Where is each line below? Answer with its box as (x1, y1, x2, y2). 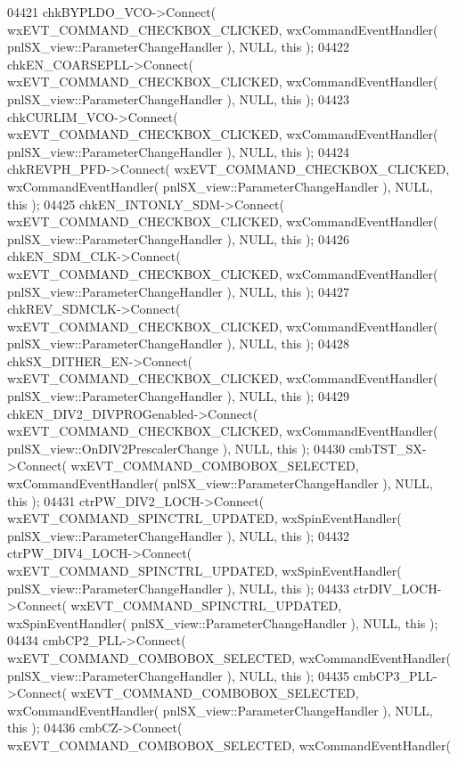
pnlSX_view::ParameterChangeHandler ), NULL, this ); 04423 (7, 89, 349, 108)
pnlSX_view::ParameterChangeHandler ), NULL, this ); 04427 (7, 282, 349, 300)
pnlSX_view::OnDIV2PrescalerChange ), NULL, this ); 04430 (7, 438, 346, 457)
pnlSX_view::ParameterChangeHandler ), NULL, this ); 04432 (7, 526, 349, 544)
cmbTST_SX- (348, 438, 427, 457)
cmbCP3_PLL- (353, 666, 438, 684)
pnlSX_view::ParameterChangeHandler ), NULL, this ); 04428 (7, 334, 349, 353)
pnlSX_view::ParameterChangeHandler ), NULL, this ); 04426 (7, 229, 349, 248)
